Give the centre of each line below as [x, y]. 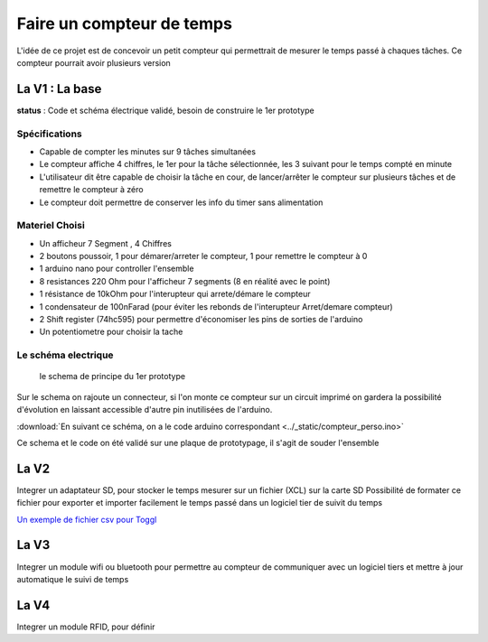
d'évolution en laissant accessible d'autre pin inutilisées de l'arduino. [145, 410]
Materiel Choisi [51, 226]
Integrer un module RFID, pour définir [86, 627]
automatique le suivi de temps [73, 579]
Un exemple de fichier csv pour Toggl [87, 519]
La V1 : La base [59, 89]
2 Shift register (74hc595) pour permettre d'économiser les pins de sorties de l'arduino [201, 320]
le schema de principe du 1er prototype [112, 377]
